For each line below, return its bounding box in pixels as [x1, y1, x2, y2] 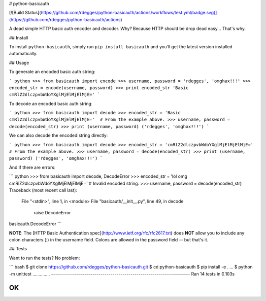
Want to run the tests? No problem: [9, 255, 80, 261]
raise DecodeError [33, 209, 71, 215]
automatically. [9, 51, 38, 57]
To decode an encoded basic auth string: [9, 100, 93, 106]
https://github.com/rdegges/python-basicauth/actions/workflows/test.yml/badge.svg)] [40, 10, 217, 16]
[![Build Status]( [9, 10, 41, 16]
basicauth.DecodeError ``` [9, 221, 62, 227]
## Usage [9, 60, 30, 66]
